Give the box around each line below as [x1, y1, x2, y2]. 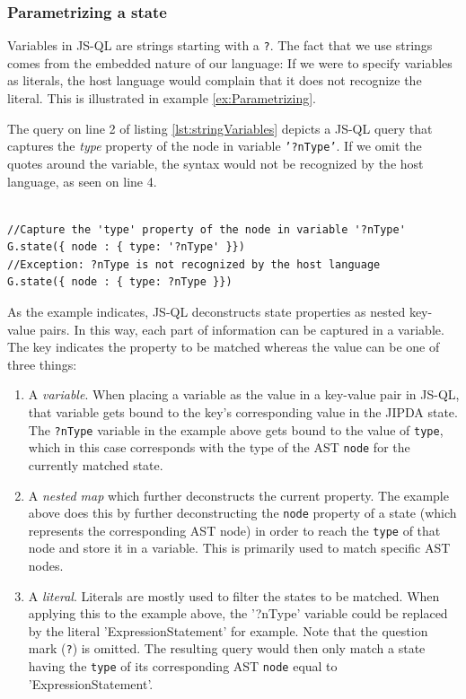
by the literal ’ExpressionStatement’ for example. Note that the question [28, 621, 428, 640]
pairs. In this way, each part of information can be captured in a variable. [40, 319, 444, 338]
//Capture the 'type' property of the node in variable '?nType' [7, 223, 406, 236]
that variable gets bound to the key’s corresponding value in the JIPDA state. [28, 403, 458, 422]
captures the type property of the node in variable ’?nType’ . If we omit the [7, 136, 422, 155]
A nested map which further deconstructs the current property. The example [28, 485, 449, 504]
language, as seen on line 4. [7, 171, 157, 190]
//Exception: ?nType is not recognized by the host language [7, 258, 381, 271]
